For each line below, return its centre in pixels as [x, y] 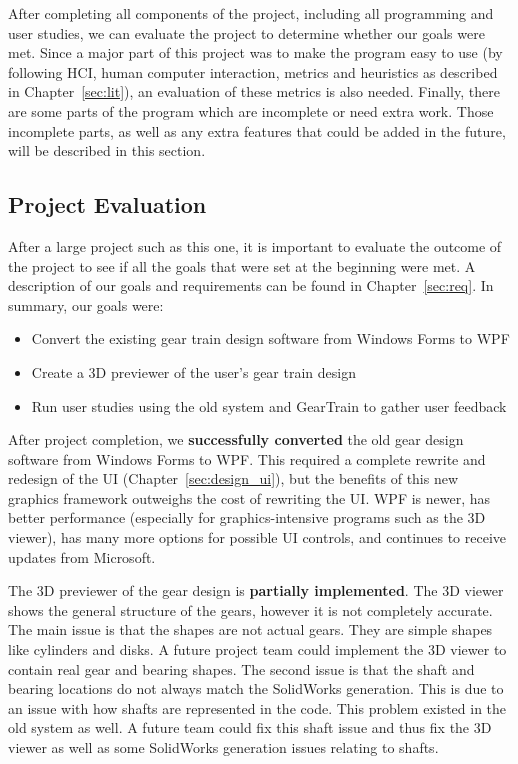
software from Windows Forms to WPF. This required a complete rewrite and [247, 458]
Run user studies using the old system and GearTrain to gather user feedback [269, 405]
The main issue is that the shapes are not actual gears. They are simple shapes [250, 629]
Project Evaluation [107, 204]
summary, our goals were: [86, 304]
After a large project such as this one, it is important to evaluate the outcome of [255, 245]
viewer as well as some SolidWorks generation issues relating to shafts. [223, 747]
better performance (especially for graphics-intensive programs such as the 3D [247, 517]
